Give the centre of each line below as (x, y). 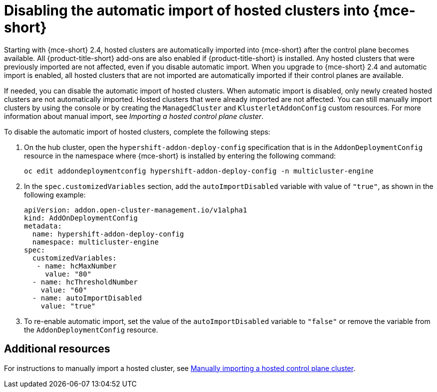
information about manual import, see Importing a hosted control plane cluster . (134, 116)
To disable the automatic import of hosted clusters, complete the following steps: (137, 131)
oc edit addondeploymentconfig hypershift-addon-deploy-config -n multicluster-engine (199, 171)
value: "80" (68, 274)
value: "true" (68, 306)
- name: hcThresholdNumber (85, 282)
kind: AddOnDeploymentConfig (81, 218)
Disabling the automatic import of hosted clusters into (187, 10)
